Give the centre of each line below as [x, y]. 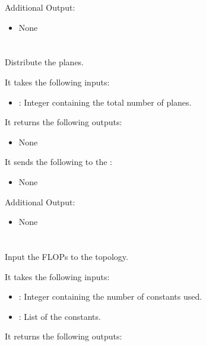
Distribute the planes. [45, 62]
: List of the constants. [60, 316]
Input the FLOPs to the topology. [66, 256]
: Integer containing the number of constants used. [110, 296]
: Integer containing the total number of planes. [105, 102]
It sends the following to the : [58, 162]
